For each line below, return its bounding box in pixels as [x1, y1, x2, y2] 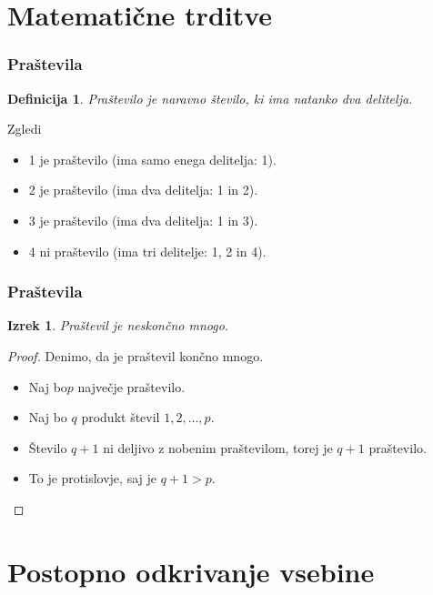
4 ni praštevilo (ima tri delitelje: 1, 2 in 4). [28, 241, 267, 260]
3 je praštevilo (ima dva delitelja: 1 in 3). [28, 210, 258, 229]
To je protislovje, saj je [28, 469, 156, 488]
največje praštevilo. [77, 377, 186, 396]
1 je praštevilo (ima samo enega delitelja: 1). [28, 149, 277, 168]
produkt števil [81, 408, 160, 427]
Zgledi [7, 119, 42, 138]
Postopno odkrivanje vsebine [7, 552, 375, 590]
